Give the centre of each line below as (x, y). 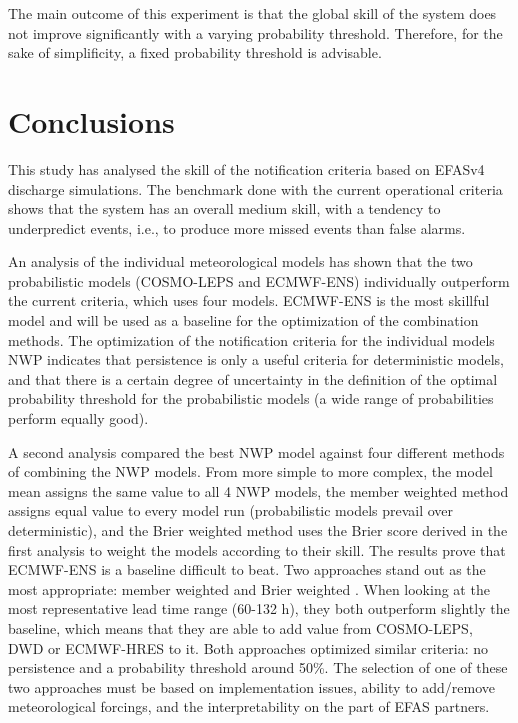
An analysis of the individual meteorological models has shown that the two (240, 261)
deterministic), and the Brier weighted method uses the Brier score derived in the (258, 530)
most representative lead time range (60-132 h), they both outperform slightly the (259, 608)
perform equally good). (78, 418)
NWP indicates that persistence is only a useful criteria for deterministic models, (256, 359)
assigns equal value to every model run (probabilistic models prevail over (231, 510)
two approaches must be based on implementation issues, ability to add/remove (252, 686)
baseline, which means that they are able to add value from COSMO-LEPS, (240, 627)
